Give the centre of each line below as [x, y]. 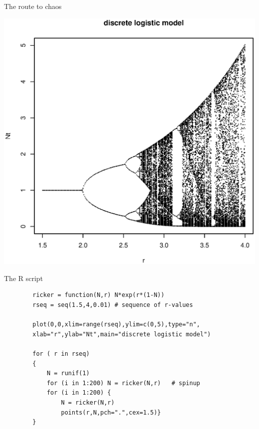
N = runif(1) [68, 373]
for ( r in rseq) [61, 354]
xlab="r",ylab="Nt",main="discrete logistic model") [122, 334]
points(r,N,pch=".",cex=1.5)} [111, 412]
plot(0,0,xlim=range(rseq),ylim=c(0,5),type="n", [116, 325]
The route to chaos [33, 6]
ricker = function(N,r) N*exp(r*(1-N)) [99, 295]
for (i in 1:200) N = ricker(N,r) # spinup [123, 383]
